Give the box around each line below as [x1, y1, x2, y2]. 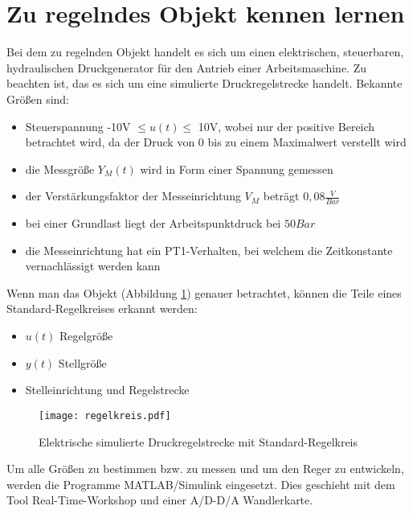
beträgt [263, 187, 300, 204]
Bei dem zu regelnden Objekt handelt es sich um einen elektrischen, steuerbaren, [6, 43, 404, 60]
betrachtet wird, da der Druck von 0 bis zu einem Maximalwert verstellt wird [25, 134, 407, 150]
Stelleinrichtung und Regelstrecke [25, 381, 190, 398]
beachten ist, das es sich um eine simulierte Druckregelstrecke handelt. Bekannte [6, 75, 403, 92]
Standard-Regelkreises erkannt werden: [6, 300, 198, 317]
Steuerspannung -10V [25, 117, 131, 134]
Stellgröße [58, 354, 107, 371]
